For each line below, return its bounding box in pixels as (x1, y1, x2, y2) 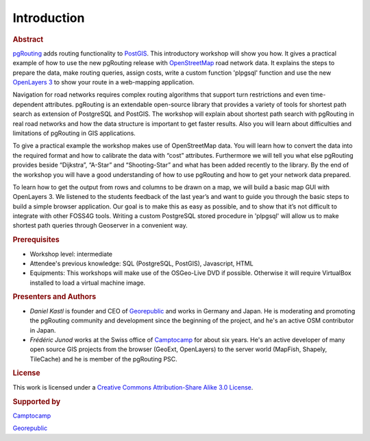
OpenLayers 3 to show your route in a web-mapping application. (12, 78, 195, 86)
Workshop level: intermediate (29, 250, 113, 258)
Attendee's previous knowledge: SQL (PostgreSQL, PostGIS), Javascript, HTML (29, 259, 254, 267)
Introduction (12, 10, 85, 25)
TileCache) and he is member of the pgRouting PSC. (29, 355, 177, 363)
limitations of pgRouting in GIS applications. (12, 129, 136, 137)
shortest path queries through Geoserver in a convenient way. (12, 222, 188, 230)
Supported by (12, 396, 61, 406)
